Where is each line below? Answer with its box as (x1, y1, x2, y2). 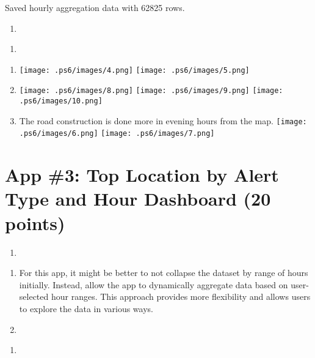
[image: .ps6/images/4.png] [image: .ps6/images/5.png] (19, 65, 250, 75)
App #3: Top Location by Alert (5, 162, 279, 187)
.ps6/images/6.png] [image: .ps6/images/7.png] (19, 129, 215, 138)
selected (19, 290, 49, 303)
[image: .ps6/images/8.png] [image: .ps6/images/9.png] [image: (19, 86, 283, 95)
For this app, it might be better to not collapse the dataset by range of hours (19, 266, 308, 279)
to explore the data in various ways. (19, 302, 153, 315)
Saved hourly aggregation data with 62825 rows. (5, 1, 185, 13)
